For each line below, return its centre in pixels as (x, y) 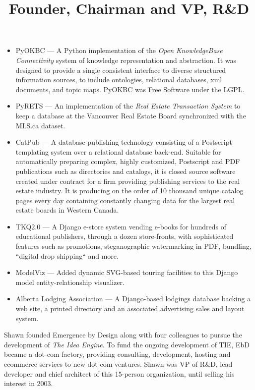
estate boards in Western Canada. (67, 210)
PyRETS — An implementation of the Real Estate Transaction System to (128, 106)
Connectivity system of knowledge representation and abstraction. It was (126, 60)
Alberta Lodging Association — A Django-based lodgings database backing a (133, 299)
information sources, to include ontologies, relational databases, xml (119, 80)
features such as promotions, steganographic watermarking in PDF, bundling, (133, 246)
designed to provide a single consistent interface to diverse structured (121, 70)
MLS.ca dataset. (40, 125)
